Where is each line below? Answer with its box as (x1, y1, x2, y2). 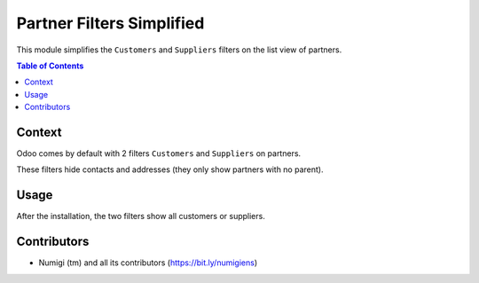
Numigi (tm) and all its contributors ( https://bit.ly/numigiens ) (38, 257, 258, 268)
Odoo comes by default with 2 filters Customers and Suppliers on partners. (16, 148, 302, 159)
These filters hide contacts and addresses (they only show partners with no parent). (16, 164, 324, 175)
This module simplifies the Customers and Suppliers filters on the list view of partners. (16, 44, 342, 55)
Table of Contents (16, 60, 84, 71)
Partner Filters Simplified (16, 13, 205, 33)
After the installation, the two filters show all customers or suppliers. (16, 211, 265, 222)
